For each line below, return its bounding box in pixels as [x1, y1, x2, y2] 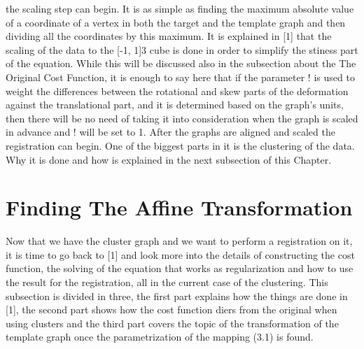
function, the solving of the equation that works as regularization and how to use [6, 261, 353, 276]
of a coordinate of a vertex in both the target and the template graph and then [6, 15, 346, 29]
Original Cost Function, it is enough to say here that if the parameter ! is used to [6, 69, 355, 84]
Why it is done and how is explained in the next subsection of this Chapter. [6, 152, 332, 166]
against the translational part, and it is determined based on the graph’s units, [6, 97, 344, 112]
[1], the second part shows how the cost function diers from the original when [6, 302, 337, 317]
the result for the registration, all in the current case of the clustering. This [6, 275, 328, 290]
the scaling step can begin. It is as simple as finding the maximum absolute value [6, 1, 354, 15]
